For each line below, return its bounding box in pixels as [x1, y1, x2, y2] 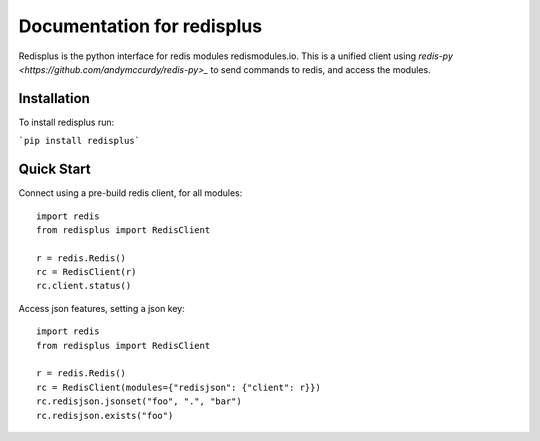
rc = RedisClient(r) [36, 266, 137, 278]
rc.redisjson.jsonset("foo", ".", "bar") [36, 396, 242, 407]
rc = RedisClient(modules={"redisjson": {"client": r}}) [36, 381, 322, 393]
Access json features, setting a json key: [18, 302, 185, 314]
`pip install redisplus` [18, 135, 140, 147]
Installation [18, 90, 90, 107]
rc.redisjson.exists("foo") [36, 410, 174, 421]
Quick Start [18, 161, 91, 178]
